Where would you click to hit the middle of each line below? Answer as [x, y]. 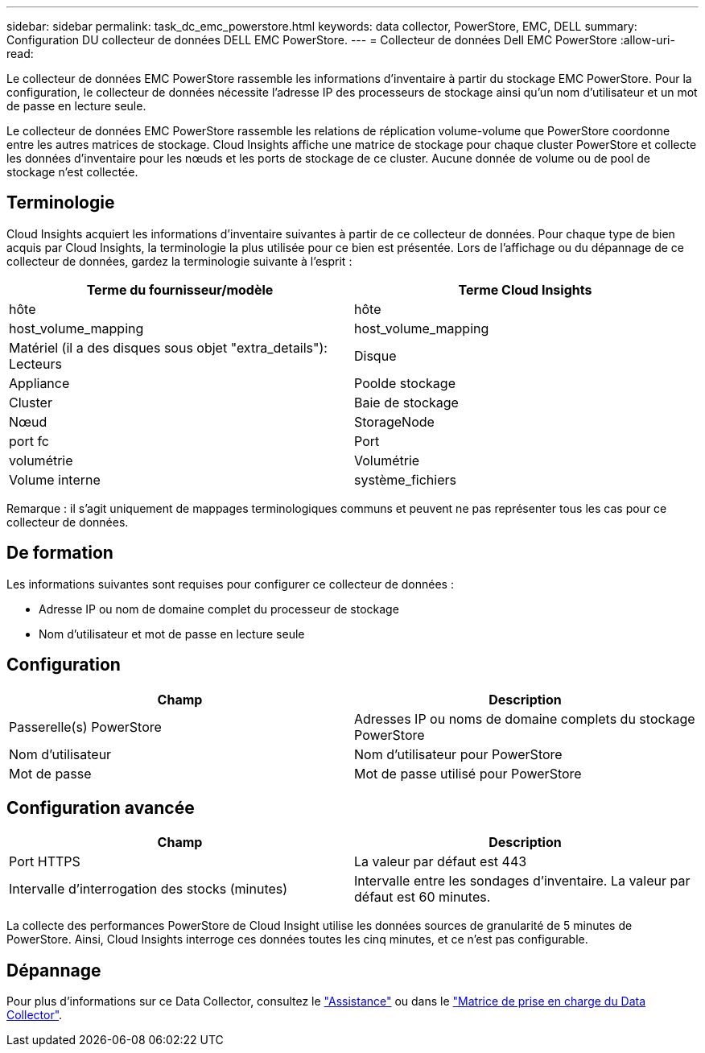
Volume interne [55, 479]
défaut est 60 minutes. [423, 897]
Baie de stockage [406, 402]
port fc [29, 441]
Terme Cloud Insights [525, 289]
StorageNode [394, 421]
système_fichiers [405, 479]
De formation [60, 553]
